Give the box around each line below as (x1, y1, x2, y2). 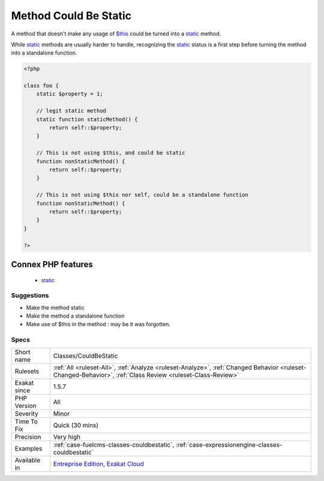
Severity (14, 409, 38, 417)
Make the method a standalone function (26, 312, 125, 319)
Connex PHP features (11, 259, 93, 270)
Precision (14, 432, 41, 441)
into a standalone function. (11, 49, 77, 56)
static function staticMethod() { (36, 116, 138, 123)
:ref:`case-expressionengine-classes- (175, 440, 283, 449)
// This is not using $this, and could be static (36, 150, 185, 156)
